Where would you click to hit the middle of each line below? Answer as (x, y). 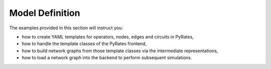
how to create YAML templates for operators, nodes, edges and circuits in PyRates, (108, 37)
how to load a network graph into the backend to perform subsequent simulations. (107, 58)
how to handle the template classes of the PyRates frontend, (84, 44)
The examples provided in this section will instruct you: (66, 28)
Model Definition (45, 13)
